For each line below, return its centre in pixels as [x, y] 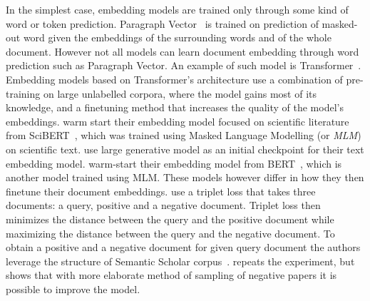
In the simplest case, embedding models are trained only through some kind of [177, 9]
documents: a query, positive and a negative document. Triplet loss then [163, 205]
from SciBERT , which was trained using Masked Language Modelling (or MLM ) [184, 135]
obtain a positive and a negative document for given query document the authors [183, 247]
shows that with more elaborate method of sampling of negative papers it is [171, 275]
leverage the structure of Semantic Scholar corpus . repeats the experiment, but [180, 261]
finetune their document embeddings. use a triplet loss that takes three [161, 191]
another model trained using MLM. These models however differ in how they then [185, 177]
